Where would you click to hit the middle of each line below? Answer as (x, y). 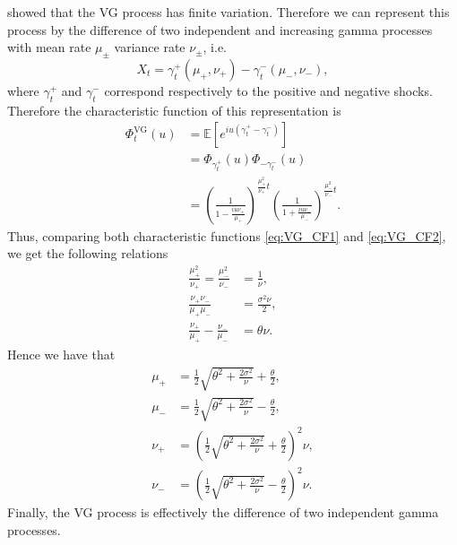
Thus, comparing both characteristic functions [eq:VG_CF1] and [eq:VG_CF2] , (227, 235)
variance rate (150, 47)
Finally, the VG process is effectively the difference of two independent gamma (223, 512)
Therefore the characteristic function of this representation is (174, 110)
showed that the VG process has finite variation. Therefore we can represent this (228, 12)
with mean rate (49, 47)
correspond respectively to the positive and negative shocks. (268, 90)
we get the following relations (88, 253)
